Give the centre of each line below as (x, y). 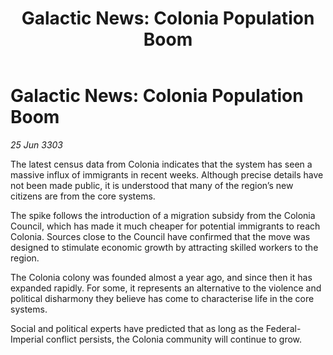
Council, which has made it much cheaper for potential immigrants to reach (165, 226)
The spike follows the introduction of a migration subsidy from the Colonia (163, 215)
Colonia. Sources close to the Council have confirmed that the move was (160, 236)
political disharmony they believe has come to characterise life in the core (162, 298)
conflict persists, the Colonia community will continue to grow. (174, 339)
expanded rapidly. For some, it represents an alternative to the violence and (166, 288)
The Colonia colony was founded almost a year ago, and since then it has (161, 277)
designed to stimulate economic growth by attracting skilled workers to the (164, 247)
